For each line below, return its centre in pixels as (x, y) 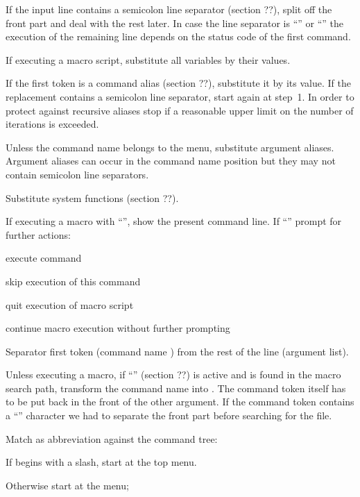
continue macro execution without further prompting (118, 328)
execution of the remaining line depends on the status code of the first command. (178, 36)
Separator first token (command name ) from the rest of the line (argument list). (177, 351)
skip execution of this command (73, 281)
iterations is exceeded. (52, 124)
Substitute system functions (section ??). (92, 197)
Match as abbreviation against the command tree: (112, 438)
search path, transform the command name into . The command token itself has (176, 388)
